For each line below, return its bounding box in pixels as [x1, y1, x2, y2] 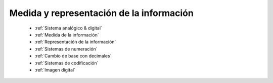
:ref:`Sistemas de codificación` [34, 60, 99, 66]
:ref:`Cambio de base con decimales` [34, 53, 112, 59]
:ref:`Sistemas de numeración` [34, 45, 98, 52]
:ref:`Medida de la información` [34, 31, 99, 37]
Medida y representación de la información [9, 7, 194, 18]
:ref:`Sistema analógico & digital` [34, 25, 102, 31]
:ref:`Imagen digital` [34, 66, 76, 72]
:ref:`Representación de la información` [34, 39, 116, 45]
